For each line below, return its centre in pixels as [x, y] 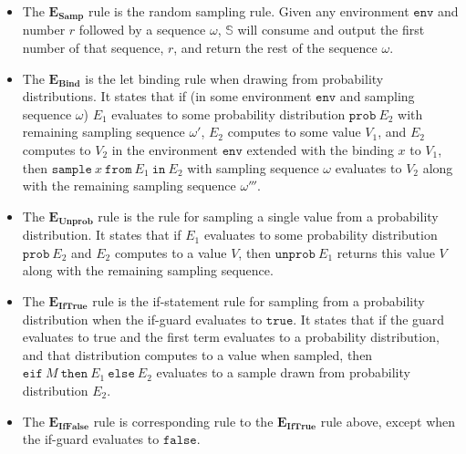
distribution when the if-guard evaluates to [142, 319]
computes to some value [294, 132]
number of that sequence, [93, 48]
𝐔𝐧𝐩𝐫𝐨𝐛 [76, 222]
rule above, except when [388, 421]
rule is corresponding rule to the [183, 421]
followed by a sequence [142, 30]
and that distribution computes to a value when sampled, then [197, 354]
